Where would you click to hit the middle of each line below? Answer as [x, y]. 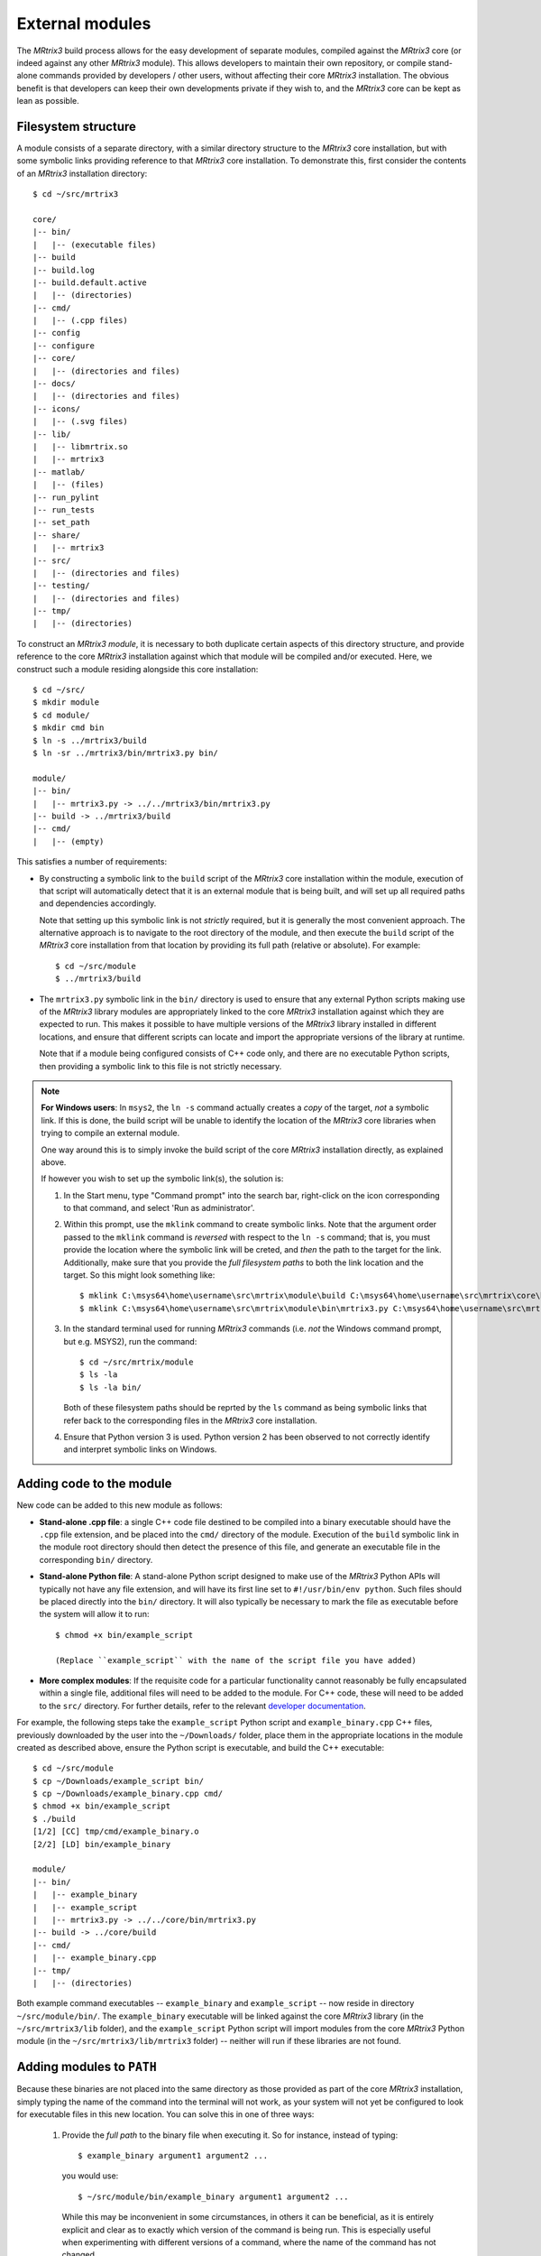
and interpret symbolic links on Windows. [140, 1449]
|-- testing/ [61, 586]
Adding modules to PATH [87, 2067]
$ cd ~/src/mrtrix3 [76, 194]
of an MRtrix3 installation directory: [82, 173]
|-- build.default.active [90, 282]
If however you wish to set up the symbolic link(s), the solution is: [162, 1179]
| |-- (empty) [69, 841]
